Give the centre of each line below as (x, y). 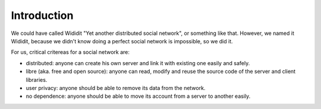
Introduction (42, 15)
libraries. (37, 79)
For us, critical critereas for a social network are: (70, 52)
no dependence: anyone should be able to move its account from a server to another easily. (138, 96)
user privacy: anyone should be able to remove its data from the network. (116, 88)
